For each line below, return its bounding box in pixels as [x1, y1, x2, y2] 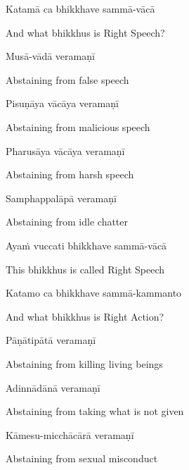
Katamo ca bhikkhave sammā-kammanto [6, 285, 182, 300]
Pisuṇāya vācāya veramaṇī [6, 96, 119, 111]
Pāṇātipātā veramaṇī [6, 333, 96, 347]
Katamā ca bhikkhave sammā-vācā [6, 1, 155, 16]
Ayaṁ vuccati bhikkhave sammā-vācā [6, 237, 167, 252]
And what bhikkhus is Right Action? [6, 309, 164, 323]
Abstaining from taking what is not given [6, 404, 184, 419]
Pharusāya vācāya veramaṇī [6, 143, 125, 158]
